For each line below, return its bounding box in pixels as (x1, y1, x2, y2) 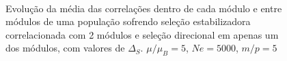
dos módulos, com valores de (5, 41, 125, 55)
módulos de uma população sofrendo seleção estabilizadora (5, 14, 251, 28)
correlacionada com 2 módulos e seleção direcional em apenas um (5, 27, 279, 41)
